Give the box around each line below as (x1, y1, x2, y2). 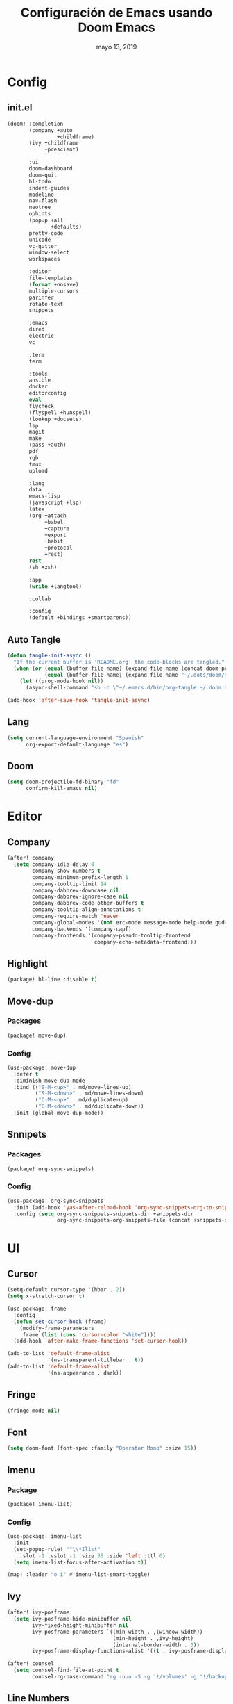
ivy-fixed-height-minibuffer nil (32, 1621, 129, 1629)
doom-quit (28, 172, 58, 179)
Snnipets (7, 1129, 47, 1140)
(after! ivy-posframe (7, 1609, 70, 1616)
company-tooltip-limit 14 (32, 880, 107, 887)
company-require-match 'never (32, 912, 119, 920)
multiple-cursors (28, 287, 79, 295)
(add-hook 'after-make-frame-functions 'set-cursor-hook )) (13, 1338, 188, 1345)
